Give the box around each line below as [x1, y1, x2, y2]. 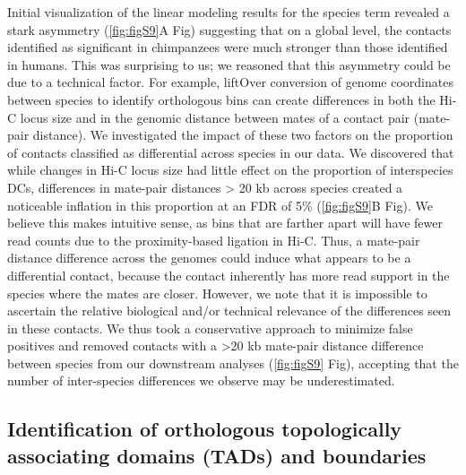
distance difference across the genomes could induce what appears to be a [7, 248, 411, 267]
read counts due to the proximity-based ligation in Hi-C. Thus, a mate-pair [7, 230, 420, 249]
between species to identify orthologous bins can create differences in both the [7, 90, 436, 108]
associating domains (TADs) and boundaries [7, 441, 427, 469]
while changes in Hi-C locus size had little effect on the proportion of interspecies [7, 160, 453, 179]
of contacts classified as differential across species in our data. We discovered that [7, 142, 454, 161]
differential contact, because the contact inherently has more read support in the [7, 265, 450, 284]
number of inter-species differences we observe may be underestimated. [7, 371, 395, 390]
